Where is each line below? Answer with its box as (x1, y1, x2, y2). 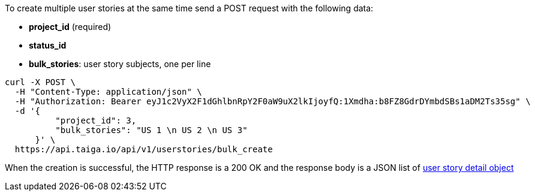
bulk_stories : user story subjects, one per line (29, 59, 211, 69)
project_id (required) (29, 22, 112, 32)
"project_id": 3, (55, 116, 137, 125)
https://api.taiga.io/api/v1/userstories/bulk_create (14, 144, 273, 154)
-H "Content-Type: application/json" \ (14, 87, 202, 97)
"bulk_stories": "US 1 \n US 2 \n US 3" (55, 125, 248, 135)
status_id (29, 40, 67, 50)
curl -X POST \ (5, 77, 76, 87)
